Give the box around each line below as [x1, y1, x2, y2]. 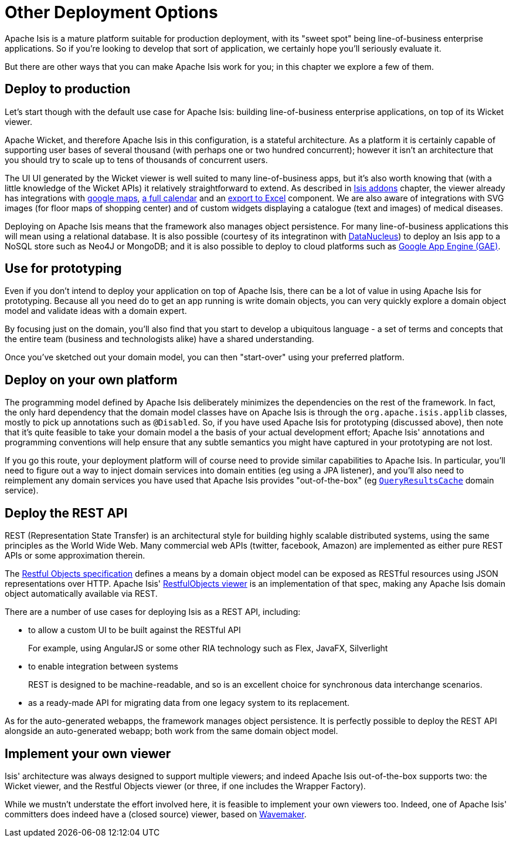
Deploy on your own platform [5, 372, 178, 387]
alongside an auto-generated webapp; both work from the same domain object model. [5, 726, 338, 736]
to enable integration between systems [28, 661, 178, 672]
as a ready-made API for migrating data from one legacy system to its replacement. [28, 698, 350, 708]
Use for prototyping [5, 261, 122, 276]
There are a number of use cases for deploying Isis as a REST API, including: [5, 607, 301, 617]
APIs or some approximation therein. [5, 550, 145, 561]
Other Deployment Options [5, 2, 218, 22]
